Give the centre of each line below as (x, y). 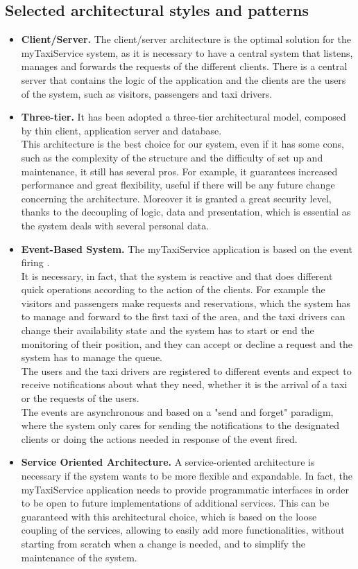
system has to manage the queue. (92, 357)
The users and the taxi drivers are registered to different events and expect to (186, 370)
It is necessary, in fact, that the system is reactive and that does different (177, 275)
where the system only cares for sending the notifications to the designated (180, 425)
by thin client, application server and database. (121, 130)
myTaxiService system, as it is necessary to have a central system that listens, (187, 52)
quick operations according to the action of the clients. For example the (173, 289)
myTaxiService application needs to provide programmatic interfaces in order (185, 489)
